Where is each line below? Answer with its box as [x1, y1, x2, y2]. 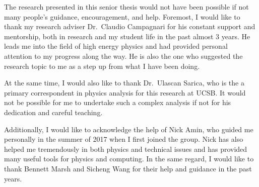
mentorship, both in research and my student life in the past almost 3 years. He [4, 31, 250, 41]
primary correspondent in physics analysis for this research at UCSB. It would [4, 87, 246, 98]
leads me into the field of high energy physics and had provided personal [4, 41, 228, 51]
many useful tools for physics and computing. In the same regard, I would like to [4, 153, 254, 164]
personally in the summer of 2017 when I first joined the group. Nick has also [4, 134, 243, 144]
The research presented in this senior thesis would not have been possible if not [4, 2, 249, 12]
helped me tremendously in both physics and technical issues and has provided [4, 143, 247, 154]
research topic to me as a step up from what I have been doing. [4, 60, 200, 71]
